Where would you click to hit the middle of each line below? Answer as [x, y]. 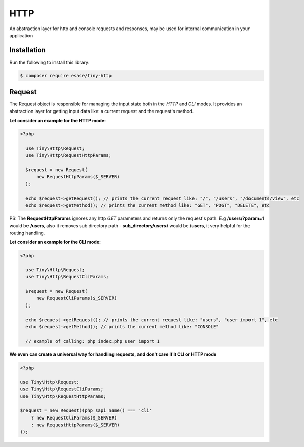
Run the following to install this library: [49, 62]
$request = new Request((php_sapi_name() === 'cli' [86, 411]
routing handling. [27, 233]
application [21, 35]
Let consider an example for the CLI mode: [55, 242]
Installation [27, 50]
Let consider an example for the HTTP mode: [58, 121]
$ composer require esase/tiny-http [66, 76]
